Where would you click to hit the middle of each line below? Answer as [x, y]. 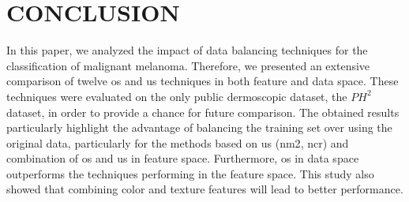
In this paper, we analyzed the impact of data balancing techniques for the [187, 50]
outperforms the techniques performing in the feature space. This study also [190, 173]
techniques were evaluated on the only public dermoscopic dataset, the [177, 96]
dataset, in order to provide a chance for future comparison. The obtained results [203, 112]
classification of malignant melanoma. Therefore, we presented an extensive [188, 65]
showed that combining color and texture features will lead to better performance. [205, 189]
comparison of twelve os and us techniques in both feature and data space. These [203, 81]
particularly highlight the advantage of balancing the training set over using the [199, 127]
